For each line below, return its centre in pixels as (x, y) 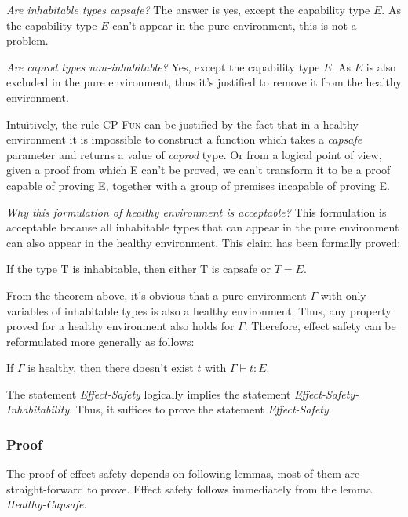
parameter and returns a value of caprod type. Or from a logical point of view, (194, 154)
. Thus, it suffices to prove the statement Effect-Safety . (200, 409)
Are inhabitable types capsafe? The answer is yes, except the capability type (188, 9)
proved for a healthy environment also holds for (120, 326)
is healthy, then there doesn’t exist (111, 368)
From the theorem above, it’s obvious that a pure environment (157, 295)
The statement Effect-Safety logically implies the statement (149, 393)
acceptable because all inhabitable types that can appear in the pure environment (203, 227)
